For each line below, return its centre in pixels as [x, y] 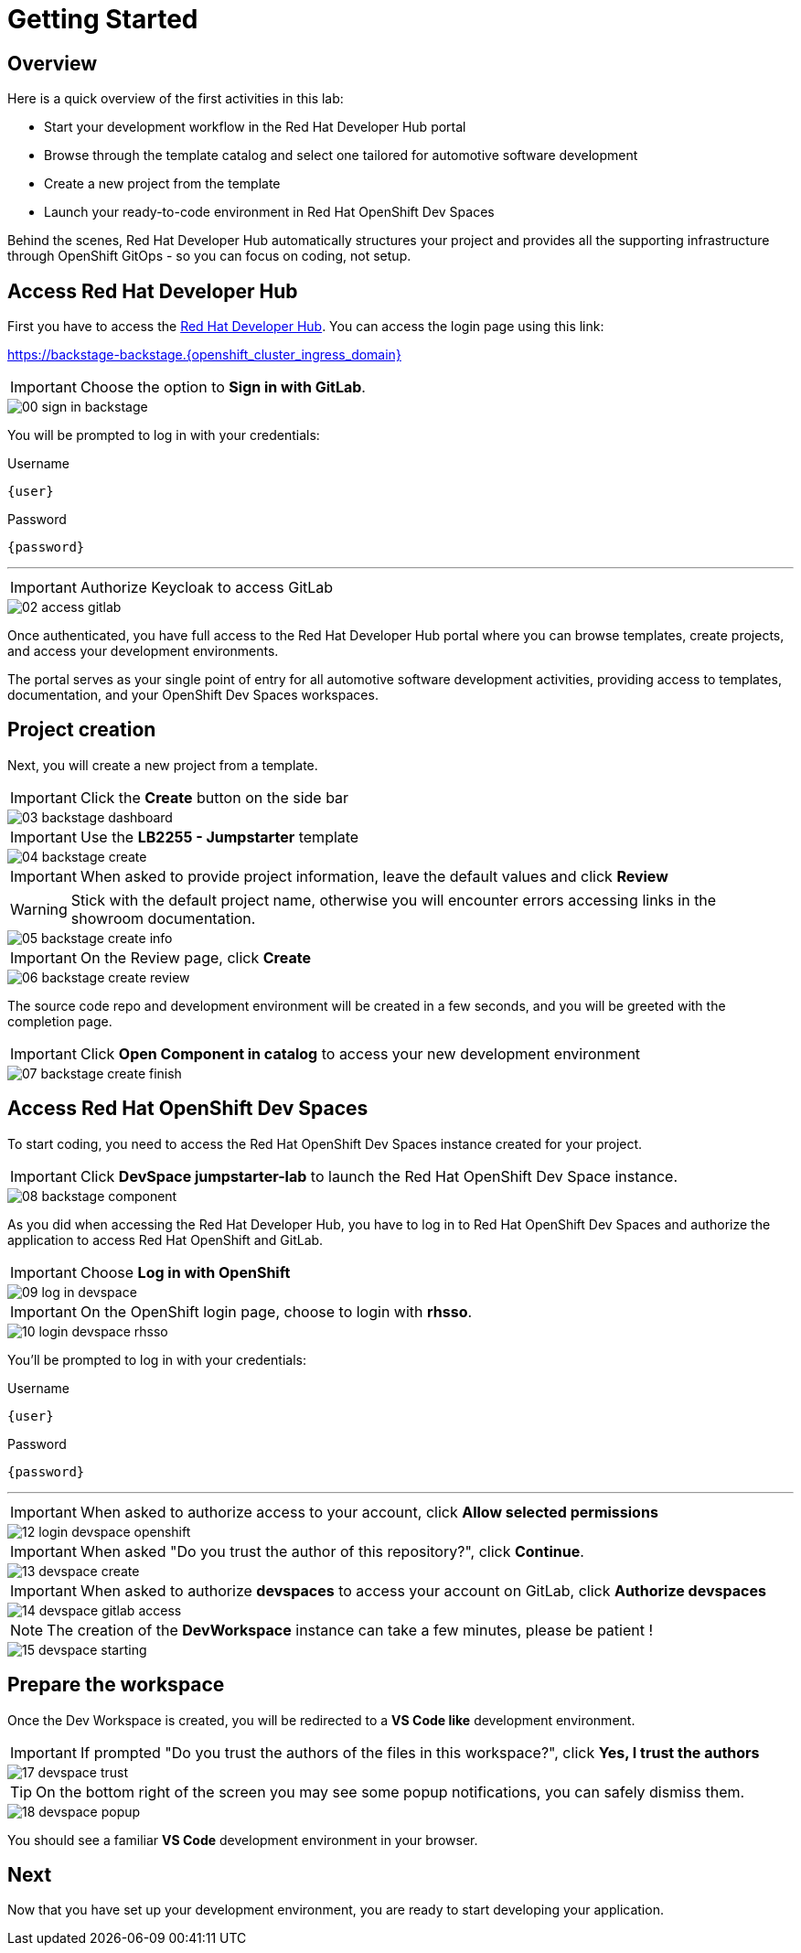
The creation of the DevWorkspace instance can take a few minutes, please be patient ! [350, 1630]
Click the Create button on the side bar [214, 797]
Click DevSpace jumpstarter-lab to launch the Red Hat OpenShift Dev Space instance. [379, 1176]
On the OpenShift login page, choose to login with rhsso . [276, 1311]
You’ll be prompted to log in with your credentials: [157, 1359]
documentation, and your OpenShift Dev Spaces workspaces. [193, 695]
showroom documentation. [163, 918]
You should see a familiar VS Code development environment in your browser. [243, 1840]
